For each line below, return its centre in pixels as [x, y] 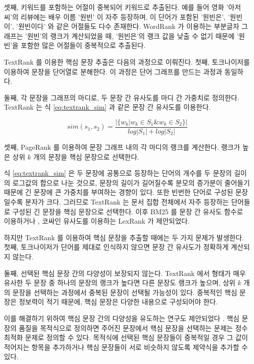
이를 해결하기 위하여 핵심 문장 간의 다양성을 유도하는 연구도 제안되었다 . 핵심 [122, 318]
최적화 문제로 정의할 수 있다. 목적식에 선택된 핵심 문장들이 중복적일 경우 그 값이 [126, 337]
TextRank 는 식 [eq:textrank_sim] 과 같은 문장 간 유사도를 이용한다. [107, 107]
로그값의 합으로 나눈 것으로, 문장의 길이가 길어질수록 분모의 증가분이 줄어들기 [131, 182]
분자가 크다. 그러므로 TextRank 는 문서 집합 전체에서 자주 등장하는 [127, 201]
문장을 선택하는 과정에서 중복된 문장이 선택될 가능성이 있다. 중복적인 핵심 [125, 292]
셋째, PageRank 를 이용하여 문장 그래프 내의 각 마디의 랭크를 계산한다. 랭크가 [122, 147]
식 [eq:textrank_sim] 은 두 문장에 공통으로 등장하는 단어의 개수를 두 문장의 [118, 173]
